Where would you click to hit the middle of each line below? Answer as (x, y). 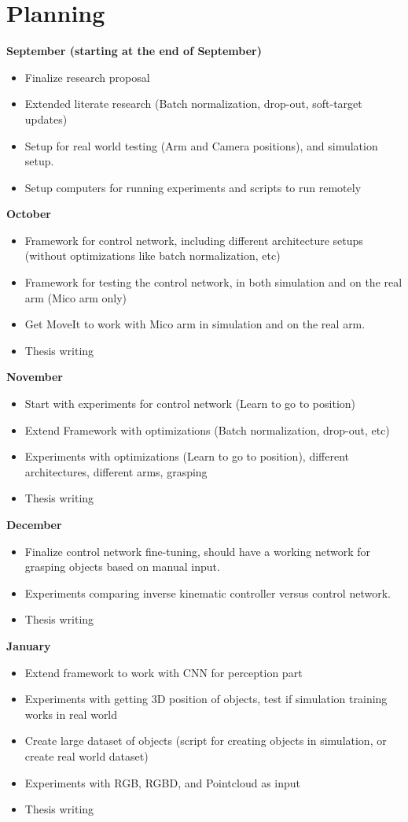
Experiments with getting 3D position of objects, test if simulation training (206, 699)
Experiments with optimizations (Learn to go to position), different (187, 456)
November (35, 377)
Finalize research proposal (87, 77)
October (29, 214)
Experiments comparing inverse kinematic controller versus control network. (208, 592)
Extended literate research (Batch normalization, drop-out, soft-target (193, 104)
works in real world (71, 714)
